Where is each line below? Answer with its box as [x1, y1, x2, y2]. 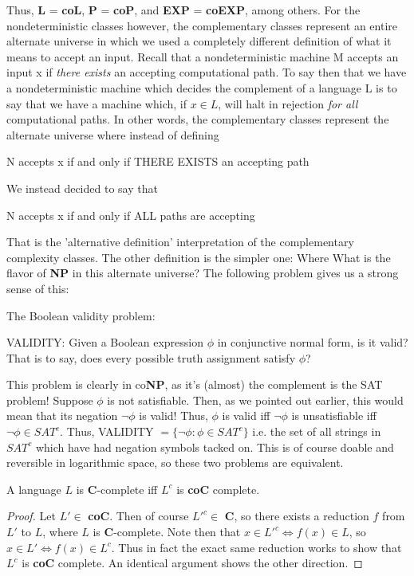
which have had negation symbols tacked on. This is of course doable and [35, 438, 394, 455]
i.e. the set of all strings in [252, 423, 381, 440]
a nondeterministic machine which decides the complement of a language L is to [6, 79, 397, 96]
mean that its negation [6, 407, 118, 424]
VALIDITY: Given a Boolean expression [6, 334, 204, 351]
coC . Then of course [88, 507, 189, 524]
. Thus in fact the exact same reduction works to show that [111, 539, 402, 555]
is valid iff [222, 407, 270, 424]
